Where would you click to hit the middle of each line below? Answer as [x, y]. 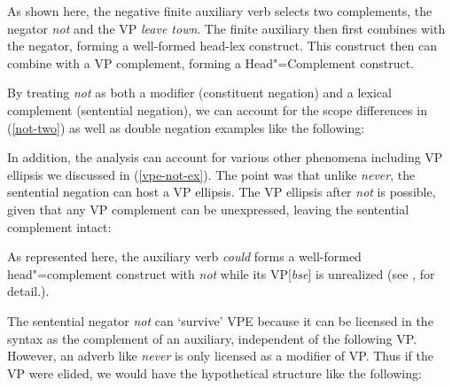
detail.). [28, 291]
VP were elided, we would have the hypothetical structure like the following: [214, 372]
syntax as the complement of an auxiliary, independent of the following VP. [212, 338]
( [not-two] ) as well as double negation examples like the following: [186, 127]
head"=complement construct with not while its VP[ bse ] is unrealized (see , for [221, 273]
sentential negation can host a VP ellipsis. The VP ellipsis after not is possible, [222, 192]
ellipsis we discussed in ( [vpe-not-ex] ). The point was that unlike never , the [211, 174]
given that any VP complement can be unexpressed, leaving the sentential [208, 209]
